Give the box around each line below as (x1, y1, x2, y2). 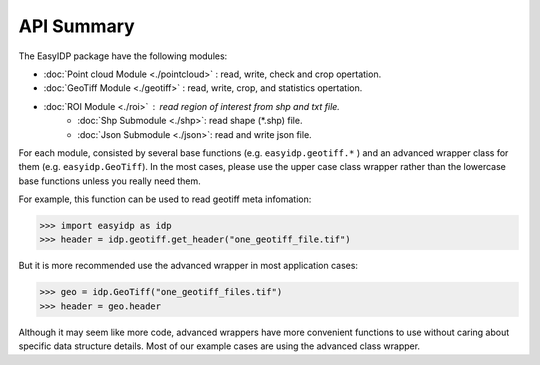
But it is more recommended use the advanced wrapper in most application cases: (18, 260, 359, 272)
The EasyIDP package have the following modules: (18, 50, 228, 62)
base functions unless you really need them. (18, 175, 202, 187)
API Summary (18, 15, 135, 37)
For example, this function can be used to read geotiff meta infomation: (18, 193, 312, 205)
